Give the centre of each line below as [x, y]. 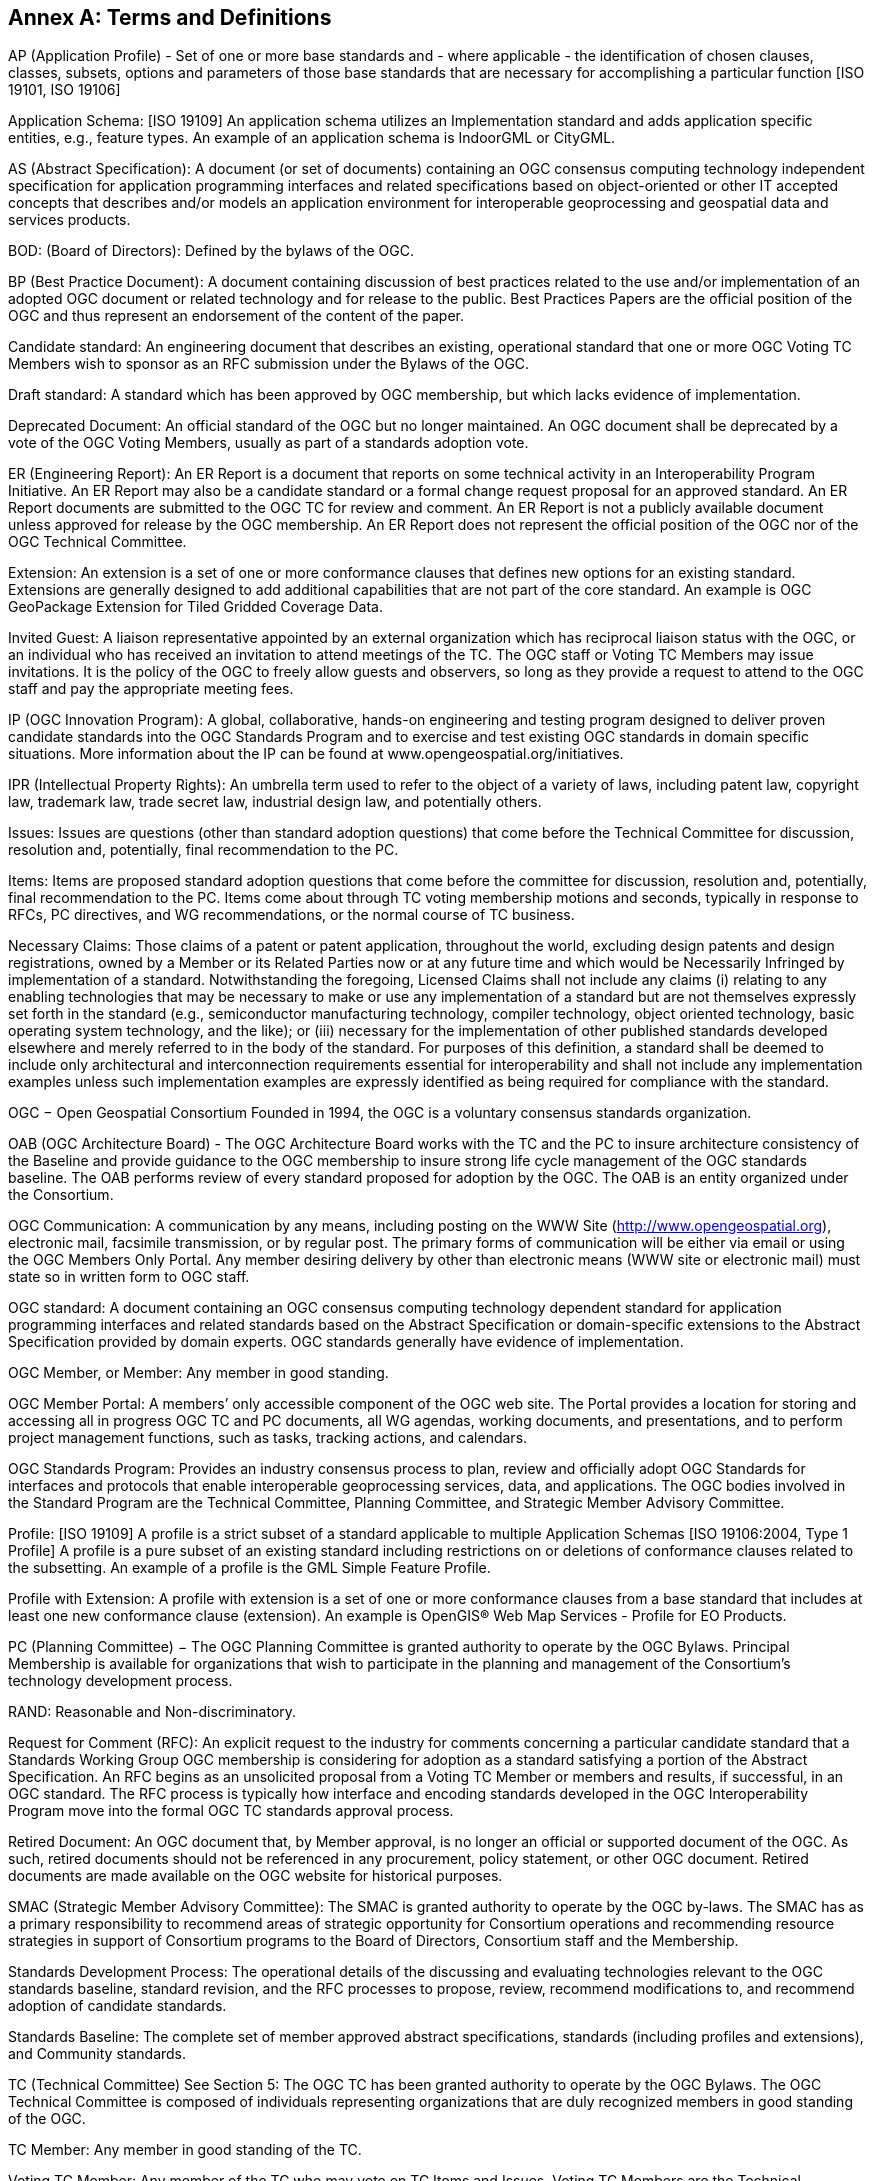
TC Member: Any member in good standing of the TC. [185, 2150]
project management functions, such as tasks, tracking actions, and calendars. [268, 1438]
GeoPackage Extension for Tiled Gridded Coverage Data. [195, 607]
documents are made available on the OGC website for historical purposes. [255, 1876]
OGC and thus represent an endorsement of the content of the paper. [236, 316]
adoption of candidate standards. [117, 2006]
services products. [69, 220]
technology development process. [120, 1681]
